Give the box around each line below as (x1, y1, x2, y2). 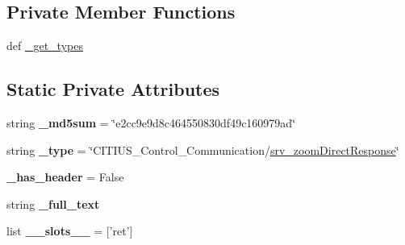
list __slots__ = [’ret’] (6, 222, 133, 239)
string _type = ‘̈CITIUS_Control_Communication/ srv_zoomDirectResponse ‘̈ (6, 141, 399, 158)
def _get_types (6, 37, 83, 54)
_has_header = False (6, 168, 124, 185)
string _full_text (6, 195, 100, 212)
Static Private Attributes (6, 77, 220, 102)
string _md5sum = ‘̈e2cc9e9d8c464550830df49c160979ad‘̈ (6, 114, 296, 131)
